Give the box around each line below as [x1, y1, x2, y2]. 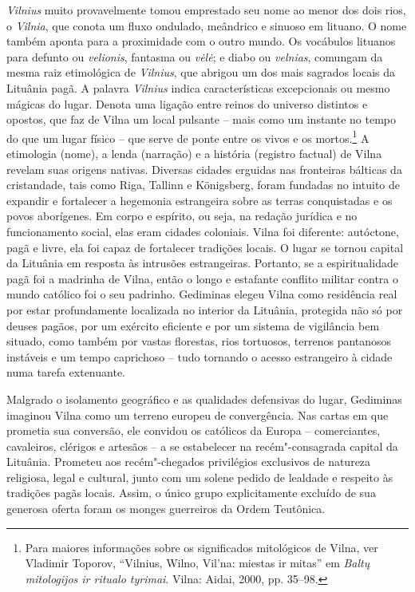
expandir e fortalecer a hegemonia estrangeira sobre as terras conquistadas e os [6, 191, 393, 208]
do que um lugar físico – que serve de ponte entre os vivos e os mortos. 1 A [6, 127, 370, 146]
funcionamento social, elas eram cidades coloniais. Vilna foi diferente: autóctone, [6, 223, 399, 239]
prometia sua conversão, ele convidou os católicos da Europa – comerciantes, [6, 422, 381, 439]
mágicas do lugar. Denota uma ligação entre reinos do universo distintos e [6, 95, 368, 112]
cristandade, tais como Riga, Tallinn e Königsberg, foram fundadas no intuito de [6, 176, 400, 193]
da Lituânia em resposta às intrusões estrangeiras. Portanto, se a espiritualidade [6, 255, 398, 271]
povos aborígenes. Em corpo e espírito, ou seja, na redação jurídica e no [6, 207, 358, 224]
